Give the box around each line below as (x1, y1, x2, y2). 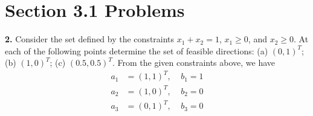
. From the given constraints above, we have (112, 56, 276, 69)
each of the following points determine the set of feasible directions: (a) (5, 44, 268, 57)
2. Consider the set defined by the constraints (5, 33, 175, 45)
